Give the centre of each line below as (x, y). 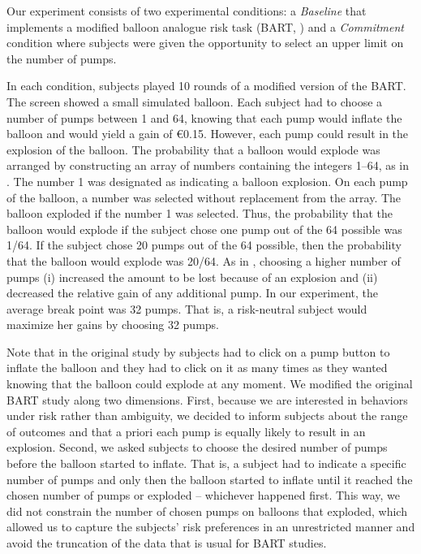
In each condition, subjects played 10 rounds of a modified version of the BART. (206, 86)
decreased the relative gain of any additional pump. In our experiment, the (192, 293)
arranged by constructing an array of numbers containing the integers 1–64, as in (208, 165)
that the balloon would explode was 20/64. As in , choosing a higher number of (204, 260)
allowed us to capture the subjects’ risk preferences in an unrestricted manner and (211, 527)
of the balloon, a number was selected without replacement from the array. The (204, 197)
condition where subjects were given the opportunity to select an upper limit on (205, 43)
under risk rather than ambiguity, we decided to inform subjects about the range (207, 415)
